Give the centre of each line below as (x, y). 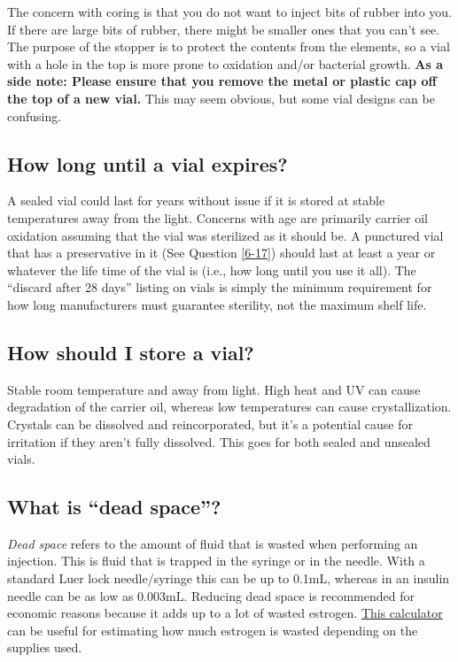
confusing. (35, 115)
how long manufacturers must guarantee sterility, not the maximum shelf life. (217, 304)
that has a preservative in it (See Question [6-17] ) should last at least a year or (221, 253)
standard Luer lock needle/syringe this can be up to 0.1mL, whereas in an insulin (229, 578)
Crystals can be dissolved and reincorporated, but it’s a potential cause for (210, 423)
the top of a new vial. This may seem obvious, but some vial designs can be (221, 98)
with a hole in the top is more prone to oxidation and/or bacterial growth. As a (225, 63)
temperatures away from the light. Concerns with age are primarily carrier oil (217, 217)
